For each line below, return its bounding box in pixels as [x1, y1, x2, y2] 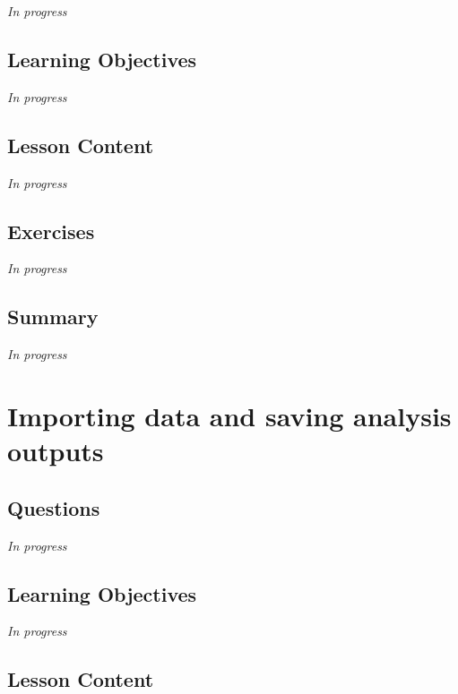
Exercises [7, 217, 95, 244]
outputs [7, 433, 104, 469]
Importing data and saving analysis [7, 397, 452, 433]
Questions [7, 493, 100, 521]
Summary [7, 303, 99, 330]
